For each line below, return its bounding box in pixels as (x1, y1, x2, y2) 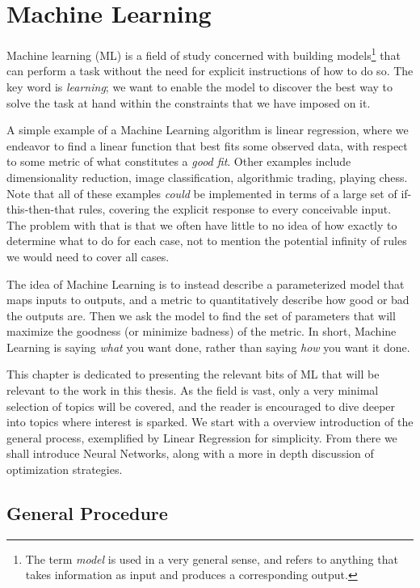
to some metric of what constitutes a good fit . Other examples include (6, 153, 351, 170)
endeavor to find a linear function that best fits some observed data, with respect (6, 137, 408, 154)
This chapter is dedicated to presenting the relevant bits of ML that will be (6, 366, 380, 383)
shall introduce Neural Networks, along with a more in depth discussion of (6, 445, 374, 462)
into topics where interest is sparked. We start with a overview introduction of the (6, 413, 414, 430)
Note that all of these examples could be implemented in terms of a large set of (6, 184, 397, 201)
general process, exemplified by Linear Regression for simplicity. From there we (6, 429, 397, 446)
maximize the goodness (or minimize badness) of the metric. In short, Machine (6, 323, 397, 340)
